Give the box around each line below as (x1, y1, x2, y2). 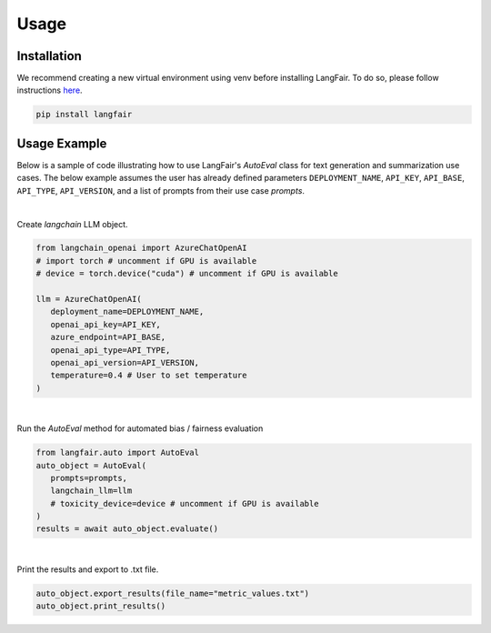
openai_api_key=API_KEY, (50, 319, 161, 329)
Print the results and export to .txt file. (16, 564, 159, 575)
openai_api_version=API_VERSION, (50, 357, 200, 367)
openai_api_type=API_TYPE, (50, 345, 171, 355)
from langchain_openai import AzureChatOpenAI (35, 243, 247, 254)
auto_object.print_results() (35, 601, 166, 611)
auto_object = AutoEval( (35, 460, 147, 470)
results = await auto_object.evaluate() (35, 524, 218, 534)
